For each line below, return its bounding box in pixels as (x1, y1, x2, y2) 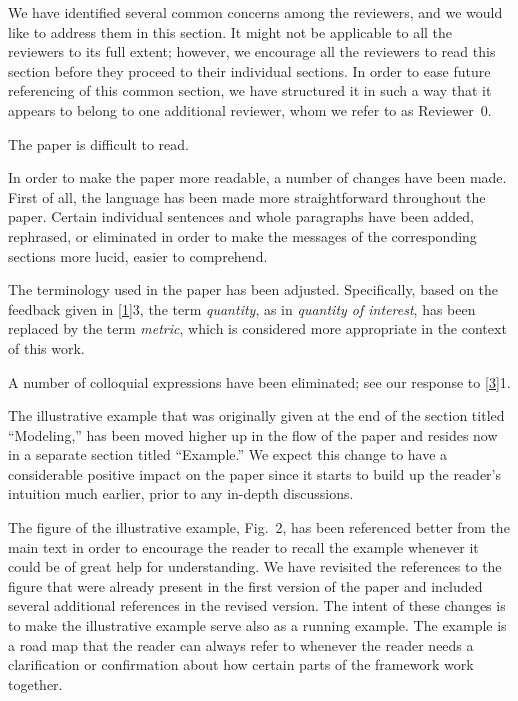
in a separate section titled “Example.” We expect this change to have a (8, 444, 448, 465)
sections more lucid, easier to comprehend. (8, 245, 268, 266)
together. (8, 673, 63, 694)
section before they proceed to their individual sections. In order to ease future (8, 60, 491, 81)
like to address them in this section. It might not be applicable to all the (8, 21, 453, 42)
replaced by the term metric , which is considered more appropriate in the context (8, 318, 507, 339)
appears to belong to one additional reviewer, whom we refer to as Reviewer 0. (8, 99, 492, 120)
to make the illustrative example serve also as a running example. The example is (8, 615, 507, 636)
